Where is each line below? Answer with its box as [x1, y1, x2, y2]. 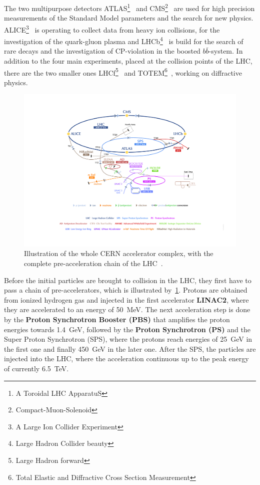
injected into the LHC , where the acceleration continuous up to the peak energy [4, 353, 249, 364]
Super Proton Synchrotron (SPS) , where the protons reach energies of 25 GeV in [4, 334, 252, 344]
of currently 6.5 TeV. [4, 363, 69, 373]
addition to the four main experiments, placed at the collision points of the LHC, [4, 55, 252, 66]
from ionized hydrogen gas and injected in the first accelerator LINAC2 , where [4, 294, 249, 305]
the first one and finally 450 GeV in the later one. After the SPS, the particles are [4, 343, 256, 354]
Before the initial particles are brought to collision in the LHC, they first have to [4, 275, 251, 285]
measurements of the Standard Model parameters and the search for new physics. [4, 13, 253, 23]
